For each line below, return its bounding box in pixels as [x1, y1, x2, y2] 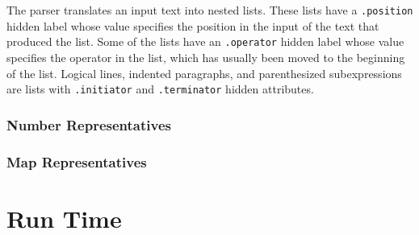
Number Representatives [6, 114, 171, 134]
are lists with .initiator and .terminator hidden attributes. [6, 80, 314, 97]
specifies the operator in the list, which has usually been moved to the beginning [6, 48, 405, 65]
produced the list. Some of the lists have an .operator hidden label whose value [6, 33, 404, 50]
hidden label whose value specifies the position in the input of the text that [6, 17, 379, 34]
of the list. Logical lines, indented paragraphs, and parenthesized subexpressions [6, 64, 402, 81]
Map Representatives [6, 151, 147, 171]
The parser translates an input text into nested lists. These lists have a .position [6, 2, 413, 18]
